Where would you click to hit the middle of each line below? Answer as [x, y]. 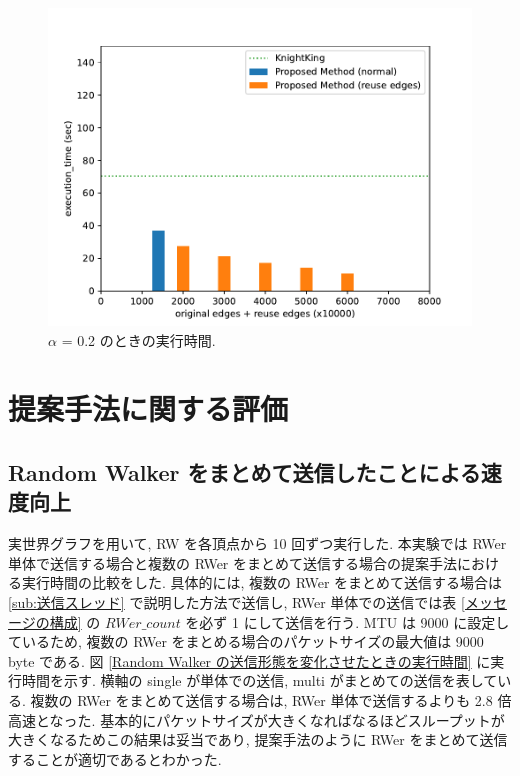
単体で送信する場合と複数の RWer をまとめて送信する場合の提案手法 [233, 562]
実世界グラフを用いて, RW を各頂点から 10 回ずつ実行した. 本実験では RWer [257, 543]
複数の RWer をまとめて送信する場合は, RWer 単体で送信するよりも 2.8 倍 [271, 699]
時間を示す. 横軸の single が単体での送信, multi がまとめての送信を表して [259, 680]
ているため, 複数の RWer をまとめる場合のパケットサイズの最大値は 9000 [246, 641]
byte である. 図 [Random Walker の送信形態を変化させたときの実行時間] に [249, 660]
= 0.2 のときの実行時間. [138, 339]
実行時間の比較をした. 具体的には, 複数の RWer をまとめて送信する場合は [262, 582]
